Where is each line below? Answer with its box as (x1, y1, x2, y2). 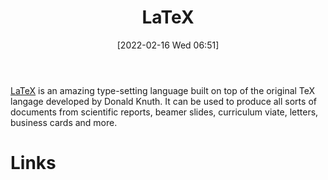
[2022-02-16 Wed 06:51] (116, 39, 220, 51)
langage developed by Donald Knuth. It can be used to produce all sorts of (10, 95, 317, 107)
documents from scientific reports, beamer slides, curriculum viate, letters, (10, 106, 319, 118)
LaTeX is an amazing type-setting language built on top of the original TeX (10, 84, 316, 96)
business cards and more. (10, 116, 118, 128)
